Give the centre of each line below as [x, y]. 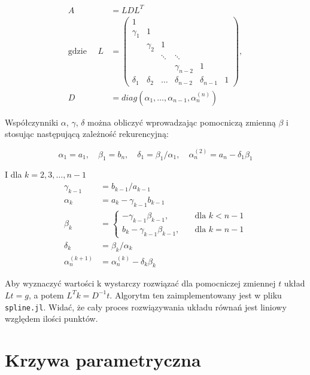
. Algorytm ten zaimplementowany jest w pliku [196, 295]
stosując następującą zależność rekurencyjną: [87, 134]
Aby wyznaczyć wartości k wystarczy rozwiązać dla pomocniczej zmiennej [140, 283]
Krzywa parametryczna [103, 359]
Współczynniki [32, 122]
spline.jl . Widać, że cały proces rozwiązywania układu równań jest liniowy [146, 307]
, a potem [46, 295]
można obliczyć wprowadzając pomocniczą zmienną [182, 122]
